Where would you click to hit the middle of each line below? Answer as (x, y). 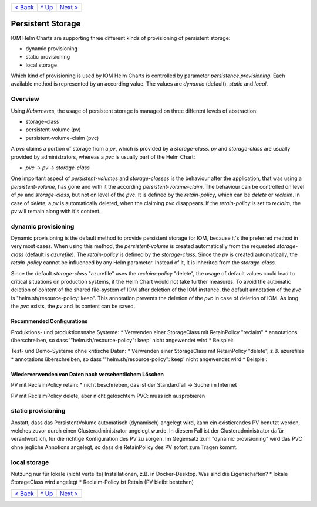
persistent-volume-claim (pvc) (62, 138)
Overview (25, 99)
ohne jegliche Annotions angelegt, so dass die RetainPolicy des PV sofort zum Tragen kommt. (124, 447)
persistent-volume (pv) (53, 130)
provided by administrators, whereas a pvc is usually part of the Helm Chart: (103, 157)
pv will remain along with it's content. (56, 211)
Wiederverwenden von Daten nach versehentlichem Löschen (87, 374)
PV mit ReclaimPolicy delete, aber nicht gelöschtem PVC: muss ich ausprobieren (108, 396)
